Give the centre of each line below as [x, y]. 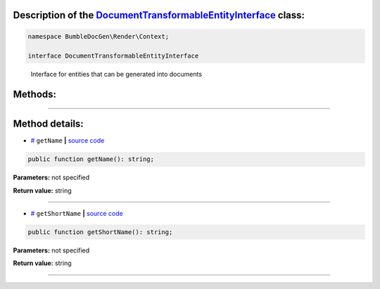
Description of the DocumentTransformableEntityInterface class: [159, 15]
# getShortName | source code [77, 214]
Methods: [34, 95]
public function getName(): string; [91, 159]
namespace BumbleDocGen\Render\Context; [98, 36]
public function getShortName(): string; [100, 232]
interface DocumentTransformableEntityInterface [113, 56]
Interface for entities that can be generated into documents [116, 75]
